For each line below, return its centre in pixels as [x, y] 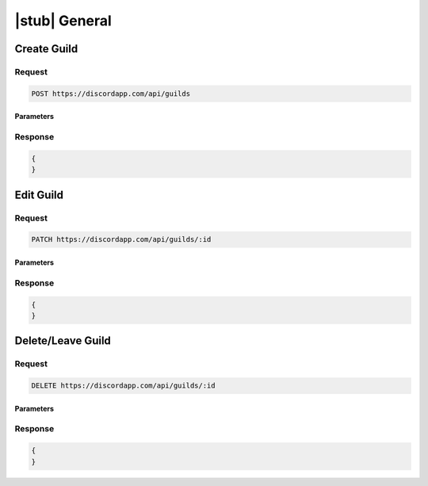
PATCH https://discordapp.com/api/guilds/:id [121, 239]
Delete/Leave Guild [63, 341]
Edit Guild [39, 195]
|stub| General [63, 21]
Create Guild [46, 49]
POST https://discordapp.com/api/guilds [111, 94]
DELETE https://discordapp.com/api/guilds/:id [123, 386]
